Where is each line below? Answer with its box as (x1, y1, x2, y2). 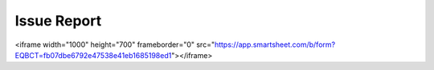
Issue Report (14, 12, 102, 29)
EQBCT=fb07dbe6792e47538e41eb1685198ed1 (14, 50, 172, 60)
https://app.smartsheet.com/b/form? (214, 40, 336, 49)
